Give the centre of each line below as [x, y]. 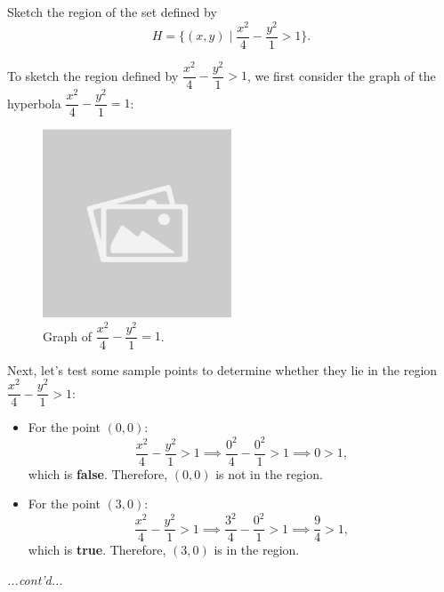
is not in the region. [269, 473]
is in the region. [257, 550]
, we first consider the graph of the [341, 75]
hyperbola [34, 103]
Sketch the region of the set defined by [112, 12]
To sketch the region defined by [93, 75]
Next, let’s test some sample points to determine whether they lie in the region [222, 369]
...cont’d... [35, 579]
